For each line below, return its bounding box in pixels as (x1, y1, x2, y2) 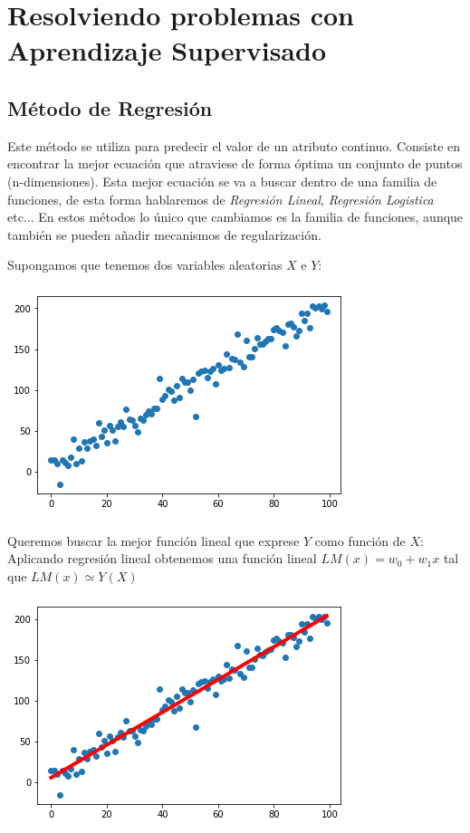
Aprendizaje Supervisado (7, 32, 327, 69)
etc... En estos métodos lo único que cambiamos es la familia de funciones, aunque (7, 207, 464, 226)
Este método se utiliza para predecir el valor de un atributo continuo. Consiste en (7, 136, 461, 155)
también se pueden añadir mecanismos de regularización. (7, 225, 321, 244)
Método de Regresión (7, 93, 213, 121)
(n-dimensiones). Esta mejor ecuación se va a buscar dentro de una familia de (7, 171, 437, 190)
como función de (314, 531, 406, 550)
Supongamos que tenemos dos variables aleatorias (7, 255, 283, 274)
